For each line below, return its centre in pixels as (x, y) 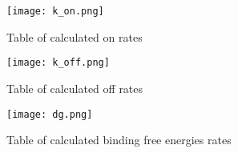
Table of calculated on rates (75, 36)
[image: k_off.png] (58, 63)
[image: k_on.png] (55, 11)
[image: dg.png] (50, 114)
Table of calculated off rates (75, 88)
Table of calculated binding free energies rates (119, 140)
